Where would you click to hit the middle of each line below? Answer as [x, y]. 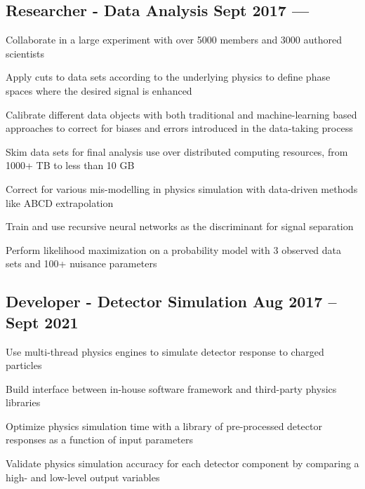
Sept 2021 [42, 322]
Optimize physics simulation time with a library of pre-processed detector [164, 426]
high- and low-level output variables [83, 477]
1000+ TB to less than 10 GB [70, 165]
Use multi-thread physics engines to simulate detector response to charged [165, 351]
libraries [23, 402]
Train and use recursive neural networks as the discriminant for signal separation [180, 226]
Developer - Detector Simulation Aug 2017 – [171, 301]
